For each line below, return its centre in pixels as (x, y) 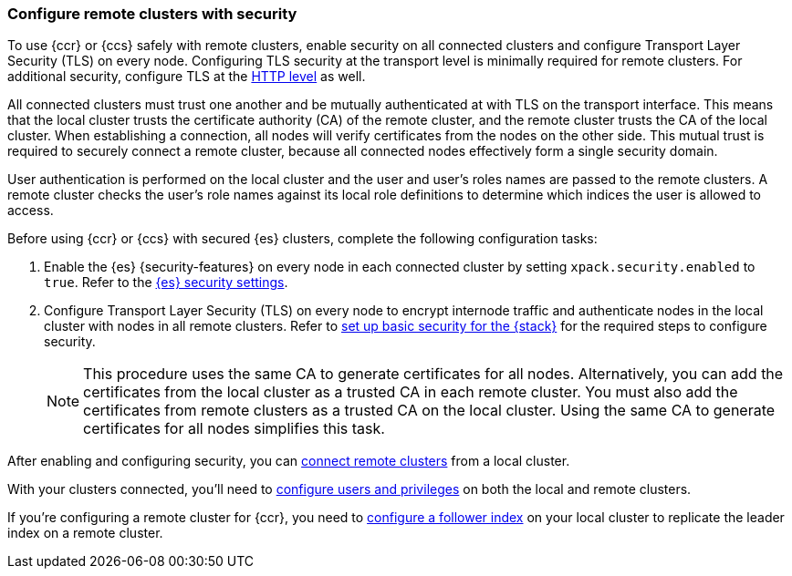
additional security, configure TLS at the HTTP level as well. (187, 77)
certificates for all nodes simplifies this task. (234, 429)
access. (31, 211)
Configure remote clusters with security (152, 14)
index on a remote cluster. (85, 533)
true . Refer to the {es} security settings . (166, 283)
